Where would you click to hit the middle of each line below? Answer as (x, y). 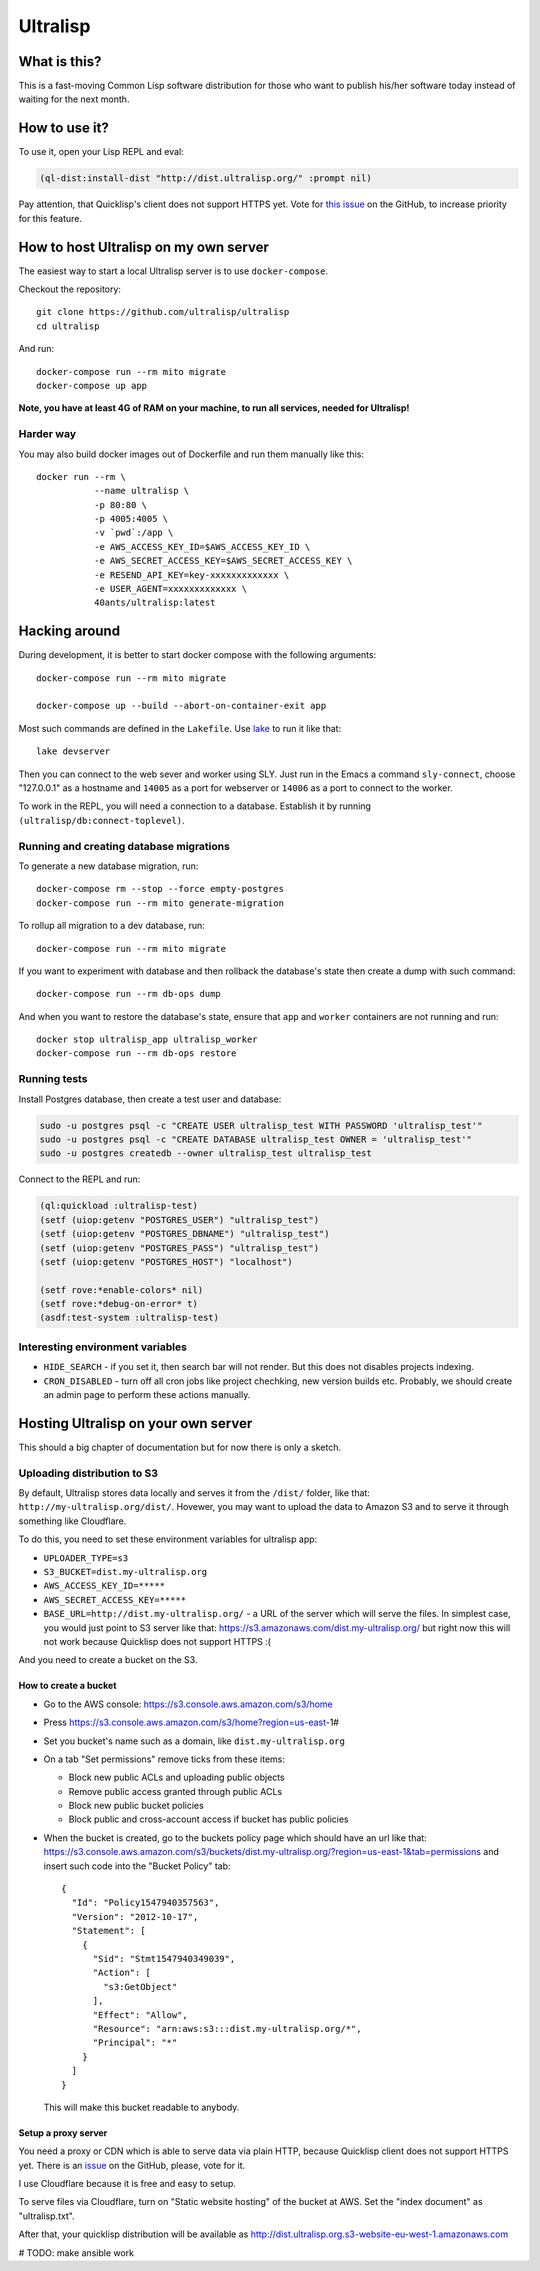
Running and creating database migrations (124, 846)
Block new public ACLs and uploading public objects (176, 1777)
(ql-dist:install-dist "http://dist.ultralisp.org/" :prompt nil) (205, 178)
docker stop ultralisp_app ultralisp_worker (147, 1039)
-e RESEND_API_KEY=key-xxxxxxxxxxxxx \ (191, 574)
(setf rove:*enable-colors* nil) (121, 1289)
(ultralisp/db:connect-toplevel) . (101, 820)
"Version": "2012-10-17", (135, 1916)
